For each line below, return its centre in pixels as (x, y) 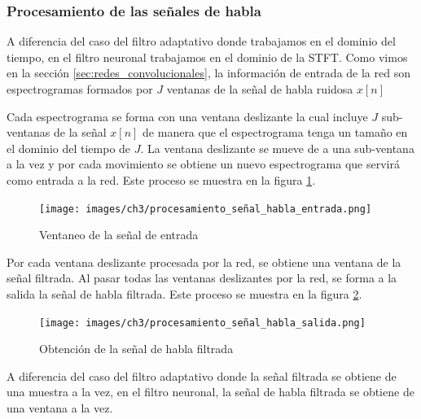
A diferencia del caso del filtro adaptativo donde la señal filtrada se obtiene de (202, 375)
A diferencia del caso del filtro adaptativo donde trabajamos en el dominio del (201, 41)
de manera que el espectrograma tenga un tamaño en (275, 132)
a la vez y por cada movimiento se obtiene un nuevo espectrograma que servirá (203, 164)
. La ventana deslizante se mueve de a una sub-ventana (277, 148)
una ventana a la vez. (60, 408)
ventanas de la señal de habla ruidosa (260, 89)
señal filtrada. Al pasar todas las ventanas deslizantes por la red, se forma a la (202, 278)
